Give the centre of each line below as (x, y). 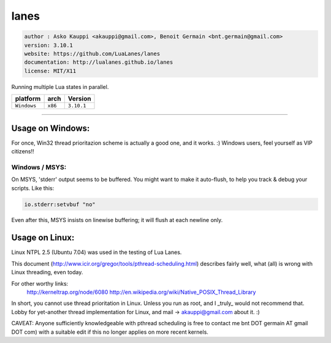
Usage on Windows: (51, 128)
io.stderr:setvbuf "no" (60, 204)
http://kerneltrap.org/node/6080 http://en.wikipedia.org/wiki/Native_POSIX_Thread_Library (141, 292)
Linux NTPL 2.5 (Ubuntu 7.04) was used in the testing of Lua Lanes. (97, 252)
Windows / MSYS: (39, 167)
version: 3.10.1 (49, 45)
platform (28, 99)
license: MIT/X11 (50, 71)
